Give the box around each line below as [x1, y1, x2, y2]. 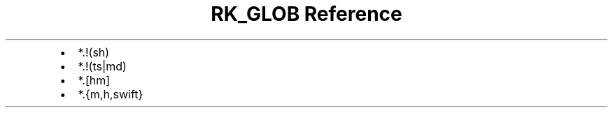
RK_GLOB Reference [211, 2, 402, 26]
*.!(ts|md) [78, 59, 127, 73]
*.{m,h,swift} [78, 86, 143, 101]
